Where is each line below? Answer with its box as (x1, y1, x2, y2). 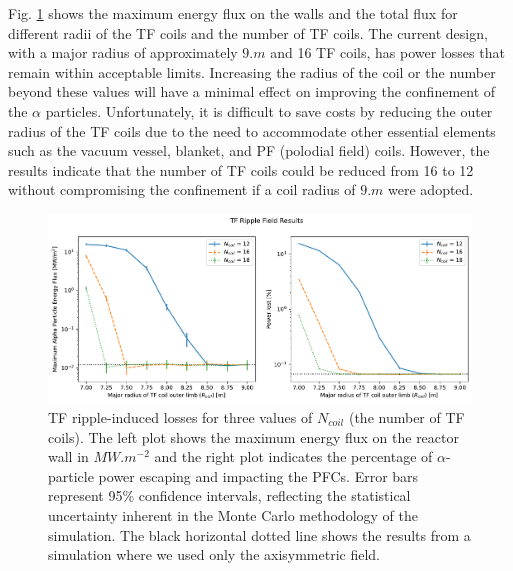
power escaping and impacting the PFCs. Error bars (98, 465, 419, 486)
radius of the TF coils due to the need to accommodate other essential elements (8, 120, 496, 141)
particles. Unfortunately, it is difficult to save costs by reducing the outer (45, 100, 493, 121)
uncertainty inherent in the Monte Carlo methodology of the (48, 504, 418, 525)
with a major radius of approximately (8, 42, 238, 63)
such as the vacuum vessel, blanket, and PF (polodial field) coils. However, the (8, 140, 490, 161)
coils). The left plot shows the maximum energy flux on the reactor (48, 426, 459, 447)
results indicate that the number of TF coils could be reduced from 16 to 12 (8, 159, 474, 180)
